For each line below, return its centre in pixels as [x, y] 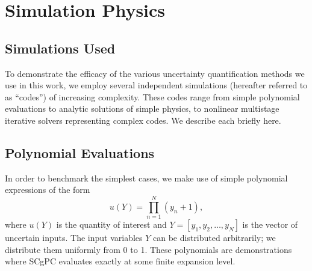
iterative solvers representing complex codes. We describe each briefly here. [143, 120]
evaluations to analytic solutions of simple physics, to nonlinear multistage [142, 108]
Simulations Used [60, 48]
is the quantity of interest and [111, 224]
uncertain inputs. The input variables [74, 238]
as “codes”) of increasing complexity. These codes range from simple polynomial [152, 96]
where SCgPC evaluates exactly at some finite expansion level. [120, 261]
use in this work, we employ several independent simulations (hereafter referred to [156, 85]
